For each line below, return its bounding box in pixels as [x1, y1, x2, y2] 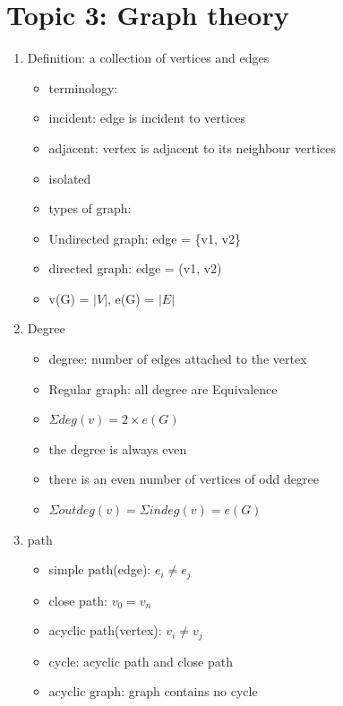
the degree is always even [48, 439, 187, 458]
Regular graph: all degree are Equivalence [48, 379, 278, 398]
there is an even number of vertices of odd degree [48, 469, 319, 488]
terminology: [48, 78, 118, 97]
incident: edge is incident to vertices [48, 108, 246, 127]
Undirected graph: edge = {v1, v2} [48, 228, 241, 247]
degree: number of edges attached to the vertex [48, 349, 307, 368]
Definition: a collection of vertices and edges [27, 48, 270, 67]
